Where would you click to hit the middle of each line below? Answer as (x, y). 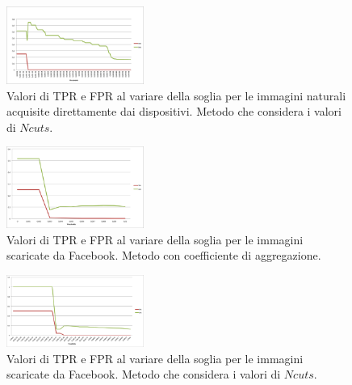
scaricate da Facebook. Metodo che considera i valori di (144, 374)
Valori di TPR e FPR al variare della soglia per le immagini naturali (176, 95)
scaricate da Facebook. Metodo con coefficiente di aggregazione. (164, 255)
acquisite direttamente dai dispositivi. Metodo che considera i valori (174, 111)
